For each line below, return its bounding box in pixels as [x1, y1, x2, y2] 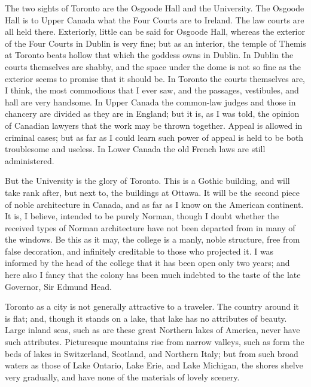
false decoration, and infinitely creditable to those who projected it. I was [5, 244, 274, 257]
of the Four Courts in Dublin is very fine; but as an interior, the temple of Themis [5, 37, 306, 49]
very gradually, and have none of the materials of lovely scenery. [5, 370, 240, 383]
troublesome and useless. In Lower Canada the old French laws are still [5, 143, 266, 155]
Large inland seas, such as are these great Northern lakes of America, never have [5, 323, 300, 336]
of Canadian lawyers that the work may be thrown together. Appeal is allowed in [5, 119, 303, 131]
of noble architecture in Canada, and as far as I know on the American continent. [5, 198, 304, 210]
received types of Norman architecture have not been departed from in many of [5, 221, 295, 234]
